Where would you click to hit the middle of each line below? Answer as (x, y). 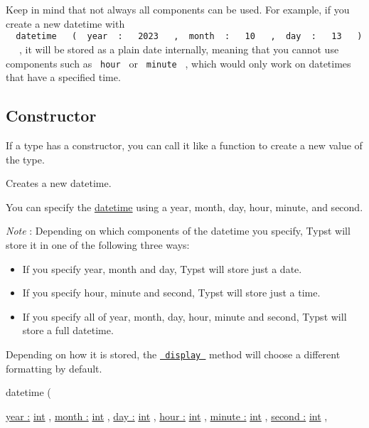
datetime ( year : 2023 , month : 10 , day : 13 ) (189, 37)
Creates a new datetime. (59, 183)
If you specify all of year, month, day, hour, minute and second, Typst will (184, 316)
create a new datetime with (65, 23)
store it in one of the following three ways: (98, 244)
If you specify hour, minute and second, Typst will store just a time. (171, 293)
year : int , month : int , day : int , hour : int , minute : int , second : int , (167, 416)
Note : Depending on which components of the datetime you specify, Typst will (178, 231)
